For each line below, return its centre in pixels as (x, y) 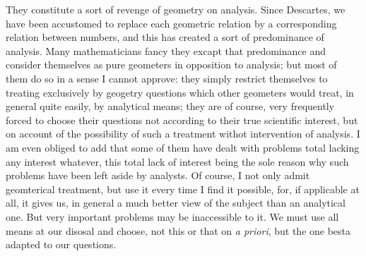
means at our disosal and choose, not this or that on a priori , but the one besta (178, 230)
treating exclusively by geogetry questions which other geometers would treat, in (180, 92)
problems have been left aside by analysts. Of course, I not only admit (158, 175)
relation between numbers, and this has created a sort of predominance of (165, 37)
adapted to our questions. (61, 244)
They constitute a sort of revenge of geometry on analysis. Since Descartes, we (176, 9)
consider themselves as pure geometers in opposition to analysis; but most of (171, 65)
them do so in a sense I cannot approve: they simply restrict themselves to (167, 78)
